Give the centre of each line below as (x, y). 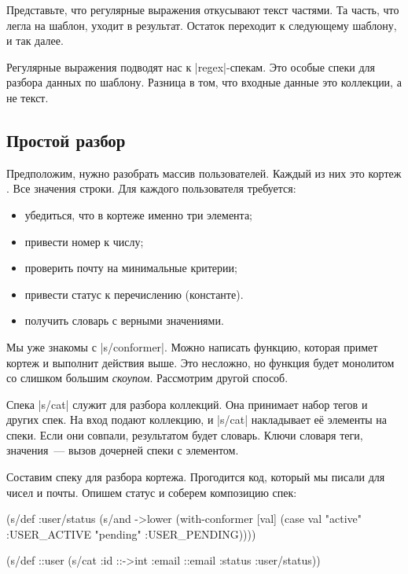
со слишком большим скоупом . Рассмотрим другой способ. (147, 378)
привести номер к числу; (84, 241)
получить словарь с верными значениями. (124, 320)
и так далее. (35, 40)
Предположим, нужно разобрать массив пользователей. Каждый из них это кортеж (204, 173)
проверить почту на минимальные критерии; (131, 268)
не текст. (28, 97)
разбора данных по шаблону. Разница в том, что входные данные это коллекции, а (204, 82)
